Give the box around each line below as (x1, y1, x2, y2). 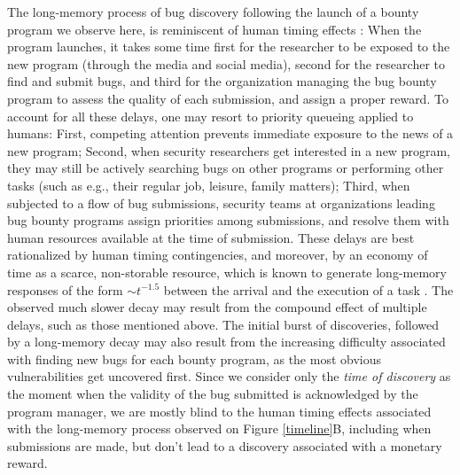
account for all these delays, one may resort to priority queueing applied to (7, 106, 414, 125)
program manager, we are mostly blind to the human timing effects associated (7, 401, 432, 420)
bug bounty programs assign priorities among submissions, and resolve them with (7, 211, 449, 230)
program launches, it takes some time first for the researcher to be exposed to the (7, 37, 450, 56)
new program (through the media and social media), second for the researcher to (7, 54, 445, 73)
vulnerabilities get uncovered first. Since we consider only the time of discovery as (7, 367, 451, 385)
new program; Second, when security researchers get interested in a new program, (7, 141, 450, 160)
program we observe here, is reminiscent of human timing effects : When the (7, 19, 422, 38)
